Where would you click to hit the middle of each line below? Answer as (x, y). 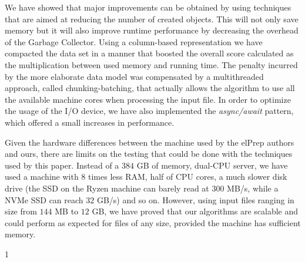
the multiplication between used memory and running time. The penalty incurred (151, 64)
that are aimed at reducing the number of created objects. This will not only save (152, 19)
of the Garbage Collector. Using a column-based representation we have (134, 41)
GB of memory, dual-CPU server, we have (212, 165)
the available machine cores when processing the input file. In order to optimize (148, 99)
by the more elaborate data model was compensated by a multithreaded (134, 76)
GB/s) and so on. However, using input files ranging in (195, 199)
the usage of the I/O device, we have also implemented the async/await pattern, (149, 111)
